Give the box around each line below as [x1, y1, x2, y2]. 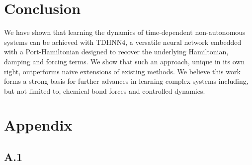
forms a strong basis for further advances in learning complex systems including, [4, 76, 249, 86]
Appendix [4, 115, 73, 135]
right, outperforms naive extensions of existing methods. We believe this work [4, 66, 241, 76]
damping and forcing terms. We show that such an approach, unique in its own [4, 56, 245, 66]
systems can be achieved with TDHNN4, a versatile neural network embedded [4, 36, 242, 47]
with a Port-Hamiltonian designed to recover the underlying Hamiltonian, [4, 46, 229, 57]
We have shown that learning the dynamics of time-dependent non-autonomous [4, 27, 246, 37]
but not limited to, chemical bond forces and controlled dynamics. [4, 85, 205, 96]
